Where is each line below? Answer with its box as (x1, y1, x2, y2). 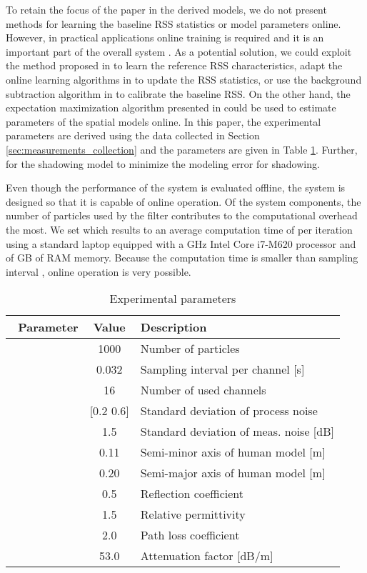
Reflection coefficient (140, 485, 243, 502)
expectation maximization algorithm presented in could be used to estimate (6, 100, 336, 115)
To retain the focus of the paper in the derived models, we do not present (6, 2, 327, 16)
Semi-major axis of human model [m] (140, 464, 326, 482)
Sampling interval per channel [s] (140, 361, 305, 378)
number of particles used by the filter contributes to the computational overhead (6, 208, 358, 223)
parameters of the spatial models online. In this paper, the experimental (6, 114, 321, 129)
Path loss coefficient (140, 527, 240, 544)
